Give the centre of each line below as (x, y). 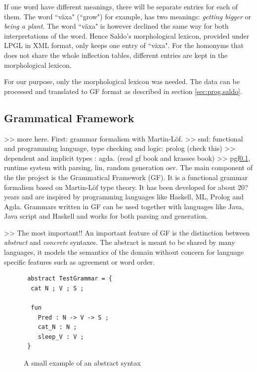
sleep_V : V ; (61, 337)
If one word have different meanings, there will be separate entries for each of (121, 6)
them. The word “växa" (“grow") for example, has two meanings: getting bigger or (128, 16)
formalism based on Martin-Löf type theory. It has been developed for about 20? (126, 187)
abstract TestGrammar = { (70, 279)
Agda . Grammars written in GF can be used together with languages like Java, (124, 206)
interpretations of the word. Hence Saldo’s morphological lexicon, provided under (127, 35)
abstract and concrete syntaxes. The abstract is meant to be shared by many (120, 242)
